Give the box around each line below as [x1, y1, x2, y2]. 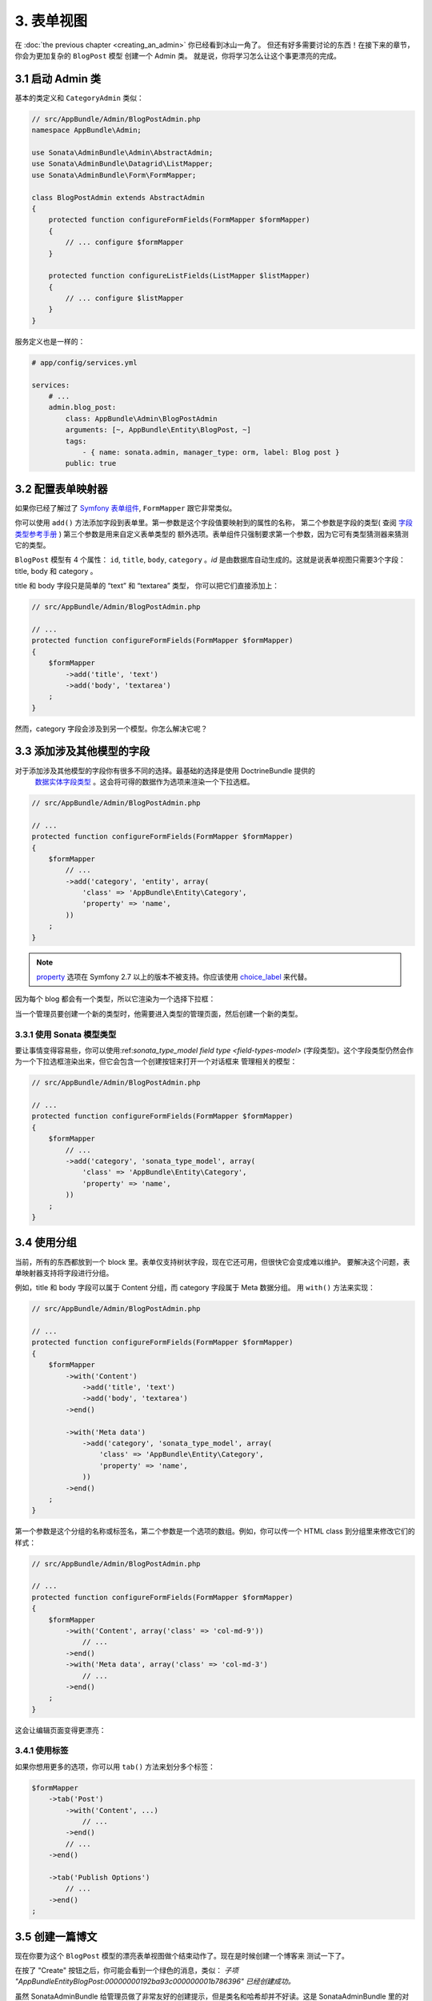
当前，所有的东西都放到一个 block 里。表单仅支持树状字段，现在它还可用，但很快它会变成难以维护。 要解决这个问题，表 [14, 1257, 410, 1266]
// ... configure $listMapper [65, 294, 184, 303]
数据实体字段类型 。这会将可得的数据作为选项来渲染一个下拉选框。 [34, 776, 254, 786]
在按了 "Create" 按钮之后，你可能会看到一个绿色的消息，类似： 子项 [14, 1966, 239, 1975]
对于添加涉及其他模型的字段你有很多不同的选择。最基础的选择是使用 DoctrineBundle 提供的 [14, 765, 316, 776]
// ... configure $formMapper [65, 238, 184, 247]
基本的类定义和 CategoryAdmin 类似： [14, 93, 144, 102]
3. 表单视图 [14, 12, 88, 30]
